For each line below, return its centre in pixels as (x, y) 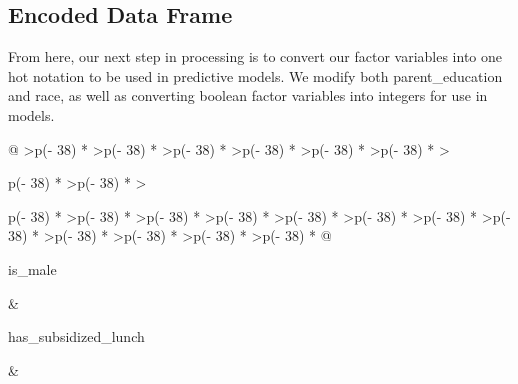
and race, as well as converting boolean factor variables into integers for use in (248, 95)
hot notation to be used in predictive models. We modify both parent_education (255, 75)
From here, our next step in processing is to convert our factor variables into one (255, 56)
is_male (32, 268)
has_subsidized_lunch (76, 336)
